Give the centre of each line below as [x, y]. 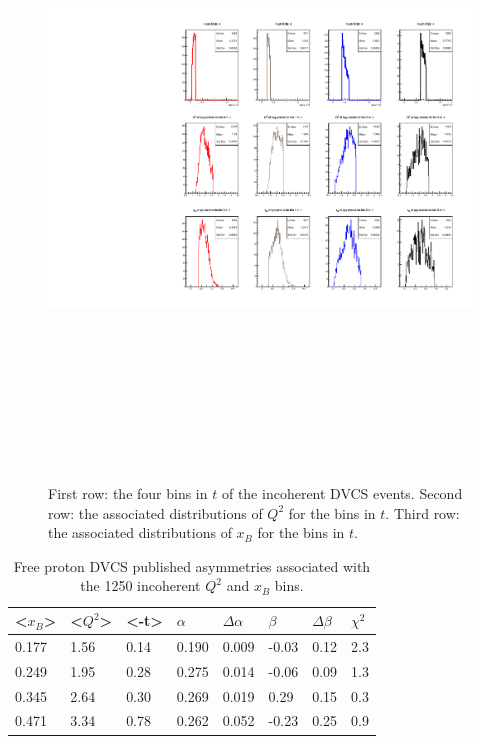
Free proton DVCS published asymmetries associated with [192, 565]
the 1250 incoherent [140, 585]
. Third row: [422, 512]
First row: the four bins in [128, 493]
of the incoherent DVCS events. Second [342, 493]
